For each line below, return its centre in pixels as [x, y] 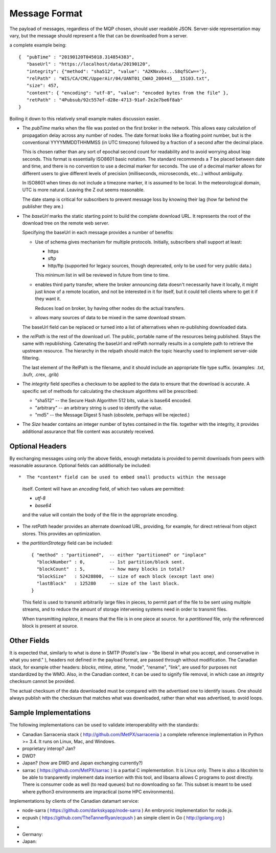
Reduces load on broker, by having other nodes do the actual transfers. [110, 308]
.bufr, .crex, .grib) [40, 375]
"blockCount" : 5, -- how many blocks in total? [111, 569]
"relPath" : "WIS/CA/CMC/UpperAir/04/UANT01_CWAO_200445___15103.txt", [118, 78]
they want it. [48, 299]
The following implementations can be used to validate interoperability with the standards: [104, 725]
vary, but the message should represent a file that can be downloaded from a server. [99, 35]
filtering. [31, 358]
